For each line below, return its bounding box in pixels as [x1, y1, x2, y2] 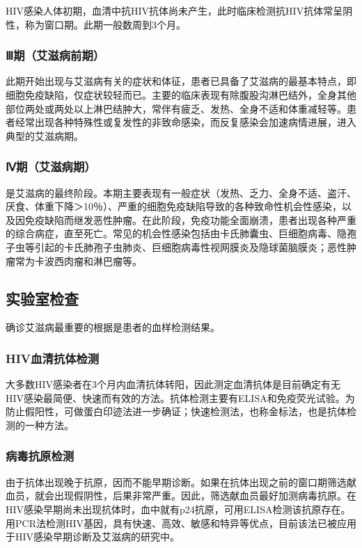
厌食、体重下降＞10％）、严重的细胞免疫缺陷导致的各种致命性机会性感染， [6, 199, 342, 213]
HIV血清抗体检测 [6, 349, 100, 366]
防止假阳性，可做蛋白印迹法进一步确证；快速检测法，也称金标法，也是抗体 [6, 404, 347, 419]
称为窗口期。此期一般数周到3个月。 [24, 17, 186, 31]
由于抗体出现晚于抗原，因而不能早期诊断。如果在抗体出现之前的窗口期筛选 [6, 474, 347, 489]
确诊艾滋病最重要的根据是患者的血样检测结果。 [6, 320, 220, 335]
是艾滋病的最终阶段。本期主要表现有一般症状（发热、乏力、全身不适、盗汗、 [6, 185, 356, 200]
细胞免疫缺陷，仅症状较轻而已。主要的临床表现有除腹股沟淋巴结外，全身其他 [6, 88, 356, 102]
